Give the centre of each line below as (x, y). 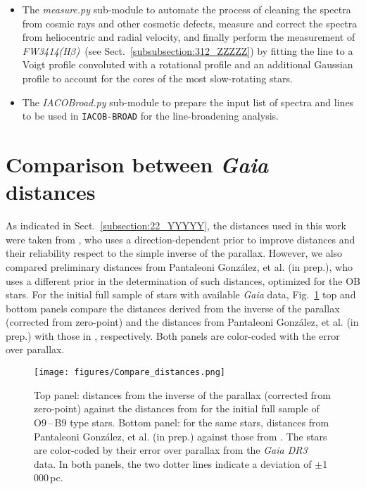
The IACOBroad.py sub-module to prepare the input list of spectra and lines (188, 102)
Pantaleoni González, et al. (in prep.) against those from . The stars (181, 436)
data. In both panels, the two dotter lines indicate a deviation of (173, 463)
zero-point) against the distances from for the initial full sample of (177, 408)
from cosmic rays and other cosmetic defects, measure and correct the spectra (190, 23)
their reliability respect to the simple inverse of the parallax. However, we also (174, 253)
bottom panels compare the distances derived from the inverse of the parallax (173, 308)
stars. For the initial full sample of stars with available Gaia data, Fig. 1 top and (181, 294)
